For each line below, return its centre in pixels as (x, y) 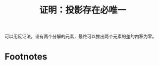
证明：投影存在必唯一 (82, 10)
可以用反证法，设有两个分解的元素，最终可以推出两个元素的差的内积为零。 (80, 36)
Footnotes (26, 57)
